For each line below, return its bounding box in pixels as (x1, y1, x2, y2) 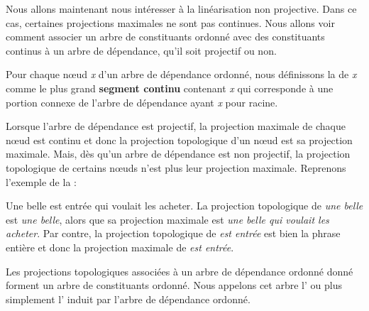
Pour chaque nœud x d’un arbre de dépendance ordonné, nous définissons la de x (6, 67, 357, 82)
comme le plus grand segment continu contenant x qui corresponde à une (6, 80, 334, 95)
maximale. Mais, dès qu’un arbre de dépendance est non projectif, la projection (6, 146, 351, 161)
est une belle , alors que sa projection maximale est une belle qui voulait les (6, 212, 329, 227)
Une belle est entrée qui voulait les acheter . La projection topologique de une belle (6, 198, 363, 213)
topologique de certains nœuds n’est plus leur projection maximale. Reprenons (6, 160, 346, 175)
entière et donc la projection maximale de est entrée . (6, 239, 234, 254)
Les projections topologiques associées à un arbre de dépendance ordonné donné (6, 263, 353, 278)
